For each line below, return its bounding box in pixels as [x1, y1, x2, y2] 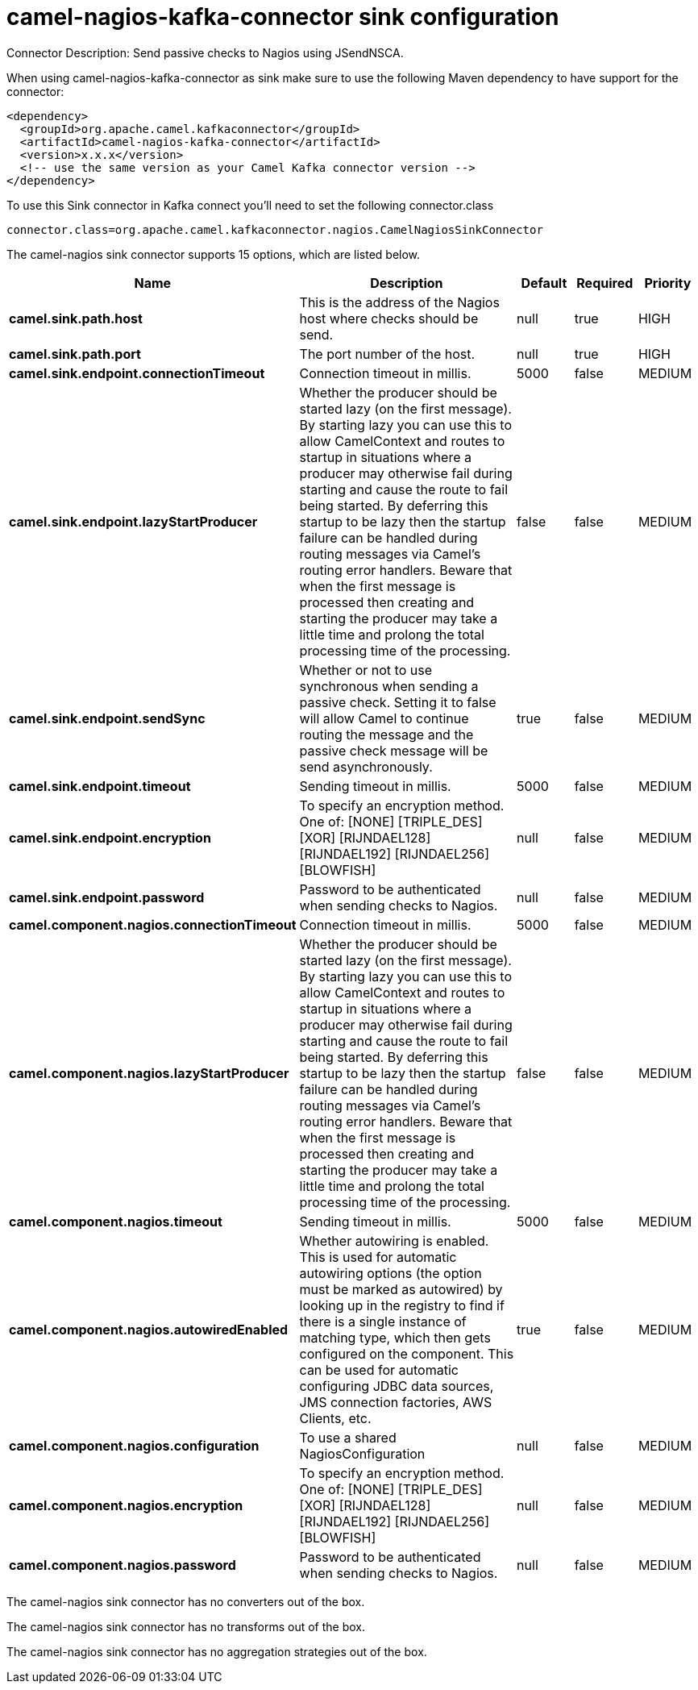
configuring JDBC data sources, [299, 1377, 494, 1394]
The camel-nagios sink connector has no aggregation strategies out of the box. [6, 1644, 427, 1659]
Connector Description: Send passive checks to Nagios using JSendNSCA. [6, 45, 404, 60]
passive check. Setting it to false [299, 693, 496, 710]
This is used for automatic [299, 1248, 457, 1265]
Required [576, 274, 634, 291]
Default [521, 274, 567, 291]
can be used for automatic [299, 1361, 459, 1378]
